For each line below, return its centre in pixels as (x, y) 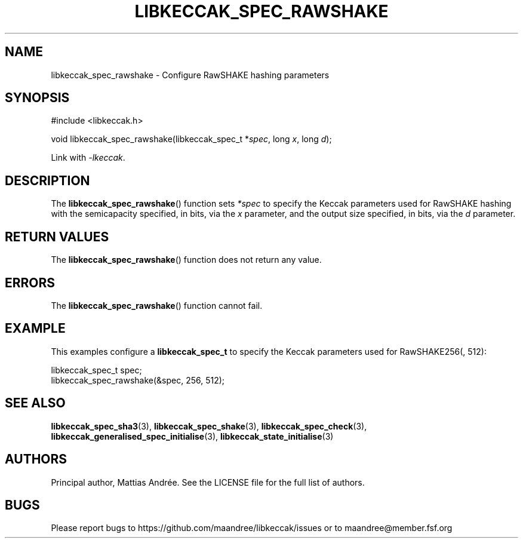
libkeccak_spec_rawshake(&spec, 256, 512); (138, 380)
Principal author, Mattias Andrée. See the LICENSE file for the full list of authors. (208, 482)
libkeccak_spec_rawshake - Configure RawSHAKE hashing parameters (190, 75)
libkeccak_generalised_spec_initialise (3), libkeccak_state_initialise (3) (192, 436)
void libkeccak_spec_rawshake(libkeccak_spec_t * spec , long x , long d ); (191, 139)
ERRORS (30, 283)
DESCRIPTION (47, 180)
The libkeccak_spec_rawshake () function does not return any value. (186, 260)
